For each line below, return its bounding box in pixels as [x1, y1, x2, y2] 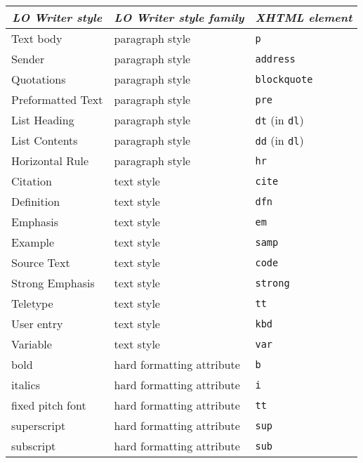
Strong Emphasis [11, 275, 95, 291]
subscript [11, 438, 56, 454]
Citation [11, 173, 52, 189]
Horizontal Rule [11, 152, 89, 169]
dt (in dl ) [255, 112, 304, 128]
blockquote [255, 73, 313, 85]
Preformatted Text [11, 91, 103, 107]
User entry [11, 315, 63, 332]
